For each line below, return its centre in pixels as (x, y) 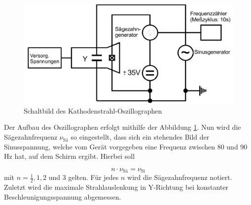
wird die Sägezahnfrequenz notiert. (180, 177)
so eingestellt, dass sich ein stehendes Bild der (140, 137)
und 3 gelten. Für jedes (84, 177)
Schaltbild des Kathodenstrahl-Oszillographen (93, 110)
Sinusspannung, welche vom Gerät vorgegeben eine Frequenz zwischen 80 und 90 (126, 146)
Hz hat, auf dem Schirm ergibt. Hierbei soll (70, 156)
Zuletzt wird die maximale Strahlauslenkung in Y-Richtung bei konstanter (116, 187)
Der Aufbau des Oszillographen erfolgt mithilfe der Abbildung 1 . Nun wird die (123, 127)
